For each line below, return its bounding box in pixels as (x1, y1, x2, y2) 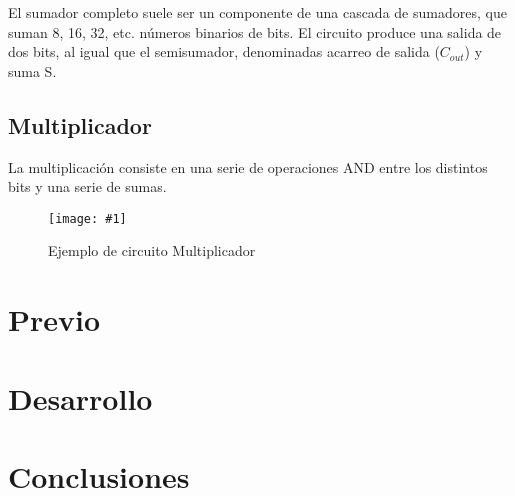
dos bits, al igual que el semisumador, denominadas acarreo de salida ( (8, 41, 440, 62)
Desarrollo (8, 377, 153, 418)
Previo (8, 299, 101, 340)
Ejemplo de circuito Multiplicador (48, 240, 256, 261)
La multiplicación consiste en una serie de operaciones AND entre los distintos (8, 156, 488, 177)
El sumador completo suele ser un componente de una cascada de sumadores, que (8, 2, 507, 22)
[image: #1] (48, 211, 127, 226)
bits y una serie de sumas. (8, 176, 167, 197)
